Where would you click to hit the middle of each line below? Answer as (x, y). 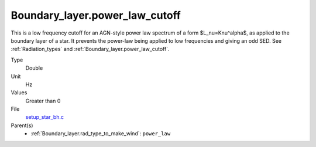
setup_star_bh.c (45, 117)
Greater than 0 (43, 101)
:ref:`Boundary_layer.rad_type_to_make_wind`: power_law (101, 134)
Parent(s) (22, 125)
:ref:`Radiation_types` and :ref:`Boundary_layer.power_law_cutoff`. (90, 49)
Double (34, 68)
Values (19, 93)
